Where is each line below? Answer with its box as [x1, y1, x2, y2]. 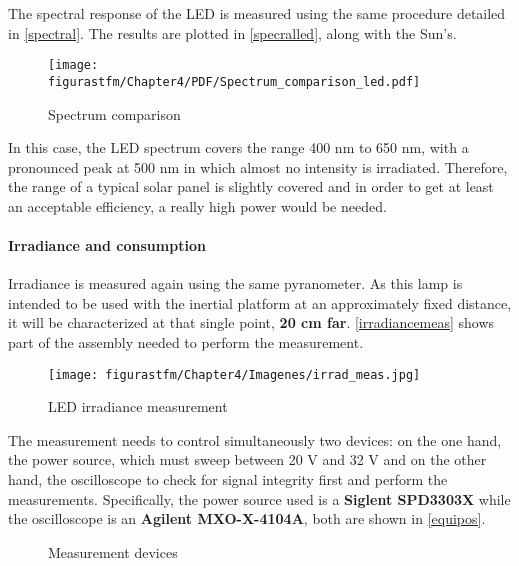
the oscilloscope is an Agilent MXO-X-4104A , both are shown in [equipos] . [8, 508, 486, 529]
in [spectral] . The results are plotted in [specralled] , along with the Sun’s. [8, 22, 457, 43]
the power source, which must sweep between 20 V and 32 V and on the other [8, 449, 487, 470]
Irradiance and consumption [8, 235, 206, 256]
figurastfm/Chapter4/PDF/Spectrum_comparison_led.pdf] [48, 74, 421, 89]
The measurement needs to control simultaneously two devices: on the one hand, [8, 429, 502, 450]
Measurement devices [48, 541, 178, 562]
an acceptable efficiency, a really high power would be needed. [8, 195, 387, 216]
